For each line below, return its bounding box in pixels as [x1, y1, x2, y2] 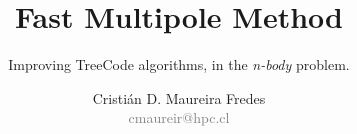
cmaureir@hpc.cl [128, 107, 230, 128]
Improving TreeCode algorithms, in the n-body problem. [8, 54, 350, 75]
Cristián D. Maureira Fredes [92, 87, 266, 108]
